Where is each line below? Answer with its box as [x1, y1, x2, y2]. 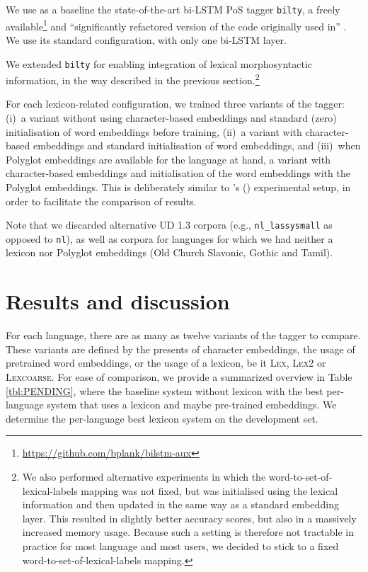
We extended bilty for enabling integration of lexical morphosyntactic [6, 56, 313, 71]
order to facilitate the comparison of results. [6, 193, 197, 208]
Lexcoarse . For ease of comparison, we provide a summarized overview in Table [6, 369, 352, 384]
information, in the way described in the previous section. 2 [6, 71, 260, 87]
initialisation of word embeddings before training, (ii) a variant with [6, 124, 302, 139]
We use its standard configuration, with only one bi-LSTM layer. [6, 32, 287, 47]
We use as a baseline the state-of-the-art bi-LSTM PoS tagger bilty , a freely [6, 2, 340, 16]
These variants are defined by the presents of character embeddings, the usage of [6, 341, 355, 356]
